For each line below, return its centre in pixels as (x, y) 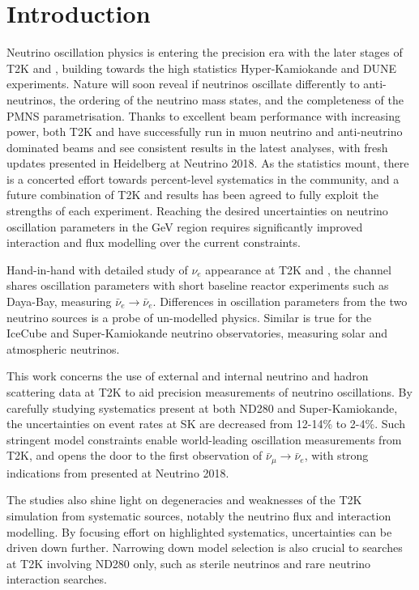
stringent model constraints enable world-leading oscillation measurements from (204, 439)
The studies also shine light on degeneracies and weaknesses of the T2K (184, 500)
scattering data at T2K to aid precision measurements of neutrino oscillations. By (209, 392)
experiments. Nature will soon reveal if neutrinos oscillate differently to (183, 84)
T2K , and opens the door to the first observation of (135, 455)
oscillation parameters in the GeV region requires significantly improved (185, 226)
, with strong (336, 455)
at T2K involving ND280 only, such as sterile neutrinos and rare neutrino (189, 563)
